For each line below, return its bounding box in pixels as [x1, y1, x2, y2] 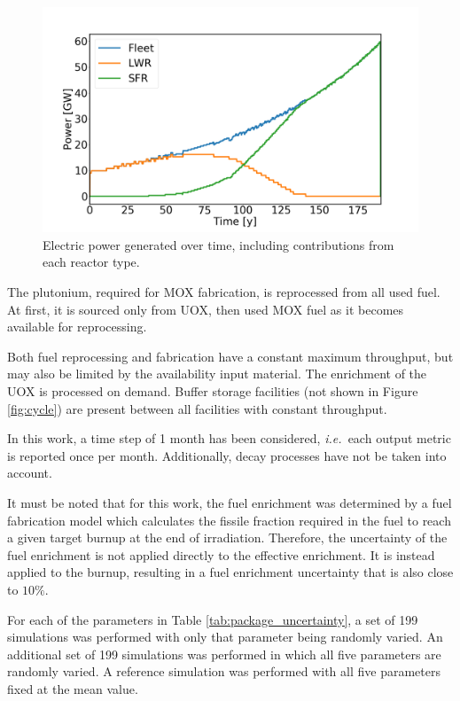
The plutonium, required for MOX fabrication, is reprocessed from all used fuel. [7, 283, 441, 301]
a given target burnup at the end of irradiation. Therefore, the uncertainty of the [7, 528, 448, 547]
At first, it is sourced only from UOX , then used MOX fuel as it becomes [7, 300, 404, 318]
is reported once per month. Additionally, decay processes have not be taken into [7, 446, 447, 464]
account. [7, 463, 52, 482]
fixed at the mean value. [7, 679, 138, 697]
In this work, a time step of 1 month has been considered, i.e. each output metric [7, 429, 451, 448]
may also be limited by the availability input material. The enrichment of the [7, 364, 427, 383]
